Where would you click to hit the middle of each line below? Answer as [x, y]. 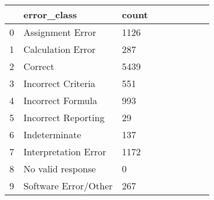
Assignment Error [60, 32]
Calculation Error [60, 49]
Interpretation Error [65, 151]
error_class [50, 14]
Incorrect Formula [60, 100]
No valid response [60, 169]
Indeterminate [52, 134]
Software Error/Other [68, 186]
